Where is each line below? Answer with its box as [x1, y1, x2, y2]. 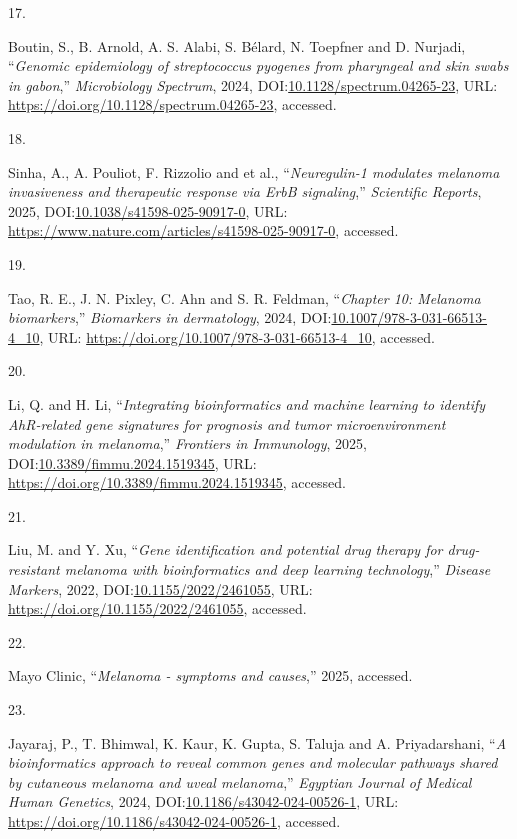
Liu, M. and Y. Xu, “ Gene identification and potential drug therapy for [8, 539, 443, 560]
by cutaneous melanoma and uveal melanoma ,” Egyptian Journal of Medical [8, 771, 472, 792]
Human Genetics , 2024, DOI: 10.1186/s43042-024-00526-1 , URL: [8, 791, 399, 812]
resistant [8, 559, 60, 580]
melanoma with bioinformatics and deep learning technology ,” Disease [64, 559, 491, 580]
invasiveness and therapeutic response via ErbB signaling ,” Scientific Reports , [8, 181, 482, 202]
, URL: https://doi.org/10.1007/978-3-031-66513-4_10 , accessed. [39, 326, 435, 347]
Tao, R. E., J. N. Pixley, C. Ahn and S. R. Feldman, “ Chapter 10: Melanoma [8, 287, 481, 308]
